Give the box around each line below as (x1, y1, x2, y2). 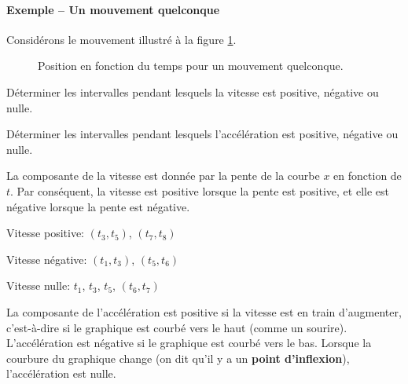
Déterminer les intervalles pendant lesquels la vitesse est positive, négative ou (6, 83, 379, 100)
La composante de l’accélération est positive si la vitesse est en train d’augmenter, (6, 303, 402, 320)
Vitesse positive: (6, 225, 84, 241)
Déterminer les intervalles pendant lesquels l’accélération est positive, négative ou (6, 126, 399, 142)
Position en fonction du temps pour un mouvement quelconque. (38, 57, 344, 74)
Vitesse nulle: (6, 277, 71, 294)
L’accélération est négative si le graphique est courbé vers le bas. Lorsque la (6, 335, 372, 351)
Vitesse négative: (6, 251, 87, 267)
